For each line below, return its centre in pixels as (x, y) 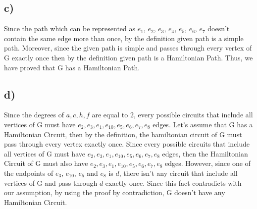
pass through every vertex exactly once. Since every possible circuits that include (127, 144)
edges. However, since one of (208, 163)
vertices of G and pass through (51, 183)
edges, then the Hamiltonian (205, 153)
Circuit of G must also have (46, 163)
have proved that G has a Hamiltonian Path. (72, 67)
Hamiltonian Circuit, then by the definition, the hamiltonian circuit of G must (123, 134)
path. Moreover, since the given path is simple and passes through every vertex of (128, 48)
